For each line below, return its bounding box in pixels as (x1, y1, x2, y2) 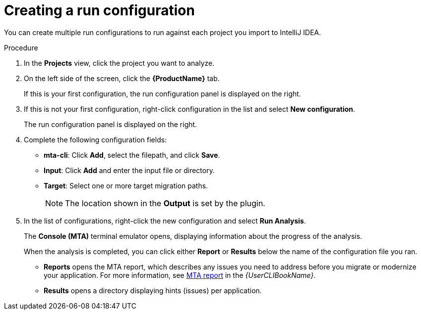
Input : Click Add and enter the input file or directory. (44, 166, 215, 175)
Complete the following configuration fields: (24, 135, 167, 144)
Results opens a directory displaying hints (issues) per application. (44, 286, 262, 295)
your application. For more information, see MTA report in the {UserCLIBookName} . (44, 270, 316, 279)
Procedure (4, 43, 38, 52)
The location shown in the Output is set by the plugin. (65, 198, 265, 208)
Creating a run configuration (4, 2, 195, 19)
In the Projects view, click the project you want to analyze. (24, 58, 215, 67)
